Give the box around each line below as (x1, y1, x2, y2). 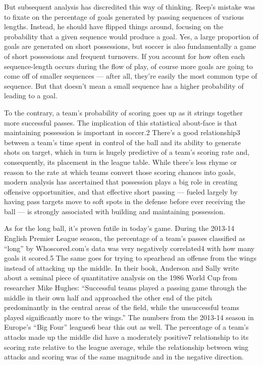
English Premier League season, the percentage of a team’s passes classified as (4, 233, 245, 244)
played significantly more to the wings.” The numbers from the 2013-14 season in (4, 312, 254, 322)
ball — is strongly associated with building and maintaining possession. (4, 206, 225, 216)
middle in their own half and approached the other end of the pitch (4, 292, 212, 302)
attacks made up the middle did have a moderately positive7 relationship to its (4, 332, 249, 342)
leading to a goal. (4, 90, 58, 101)
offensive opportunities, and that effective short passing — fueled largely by (4, 186, 238, 197)
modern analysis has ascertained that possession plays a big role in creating (4, 176, 238, 187)
